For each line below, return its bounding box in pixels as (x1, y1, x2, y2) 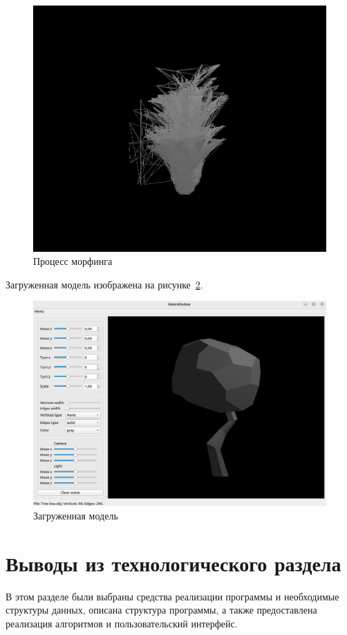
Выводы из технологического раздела (6, 549, 341, 577)
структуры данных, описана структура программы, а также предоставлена (6, 602, 317, 617)
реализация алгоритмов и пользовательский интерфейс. (6, 616, 238, 630)
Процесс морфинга (33, 254, 113, 268)
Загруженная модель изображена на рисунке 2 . (6, 277, 203, 291)
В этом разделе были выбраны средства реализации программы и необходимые (6, 589, 339, 603)
